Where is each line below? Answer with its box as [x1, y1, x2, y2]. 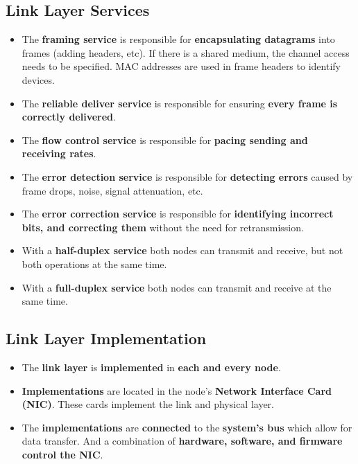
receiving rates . [22, 146, 96, 161]
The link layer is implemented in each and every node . [22, 359, 281, 374]
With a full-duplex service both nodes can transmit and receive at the [22, 280, 332, 294]
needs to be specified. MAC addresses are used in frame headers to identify [22, 59, 341, 73]
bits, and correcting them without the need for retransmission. [22, 220, 304, 234]
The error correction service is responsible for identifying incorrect [22, 206, 334, 221]
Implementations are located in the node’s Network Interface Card [22, 383, 332, 398]
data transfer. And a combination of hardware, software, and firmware [22, 434, 343, 448]
